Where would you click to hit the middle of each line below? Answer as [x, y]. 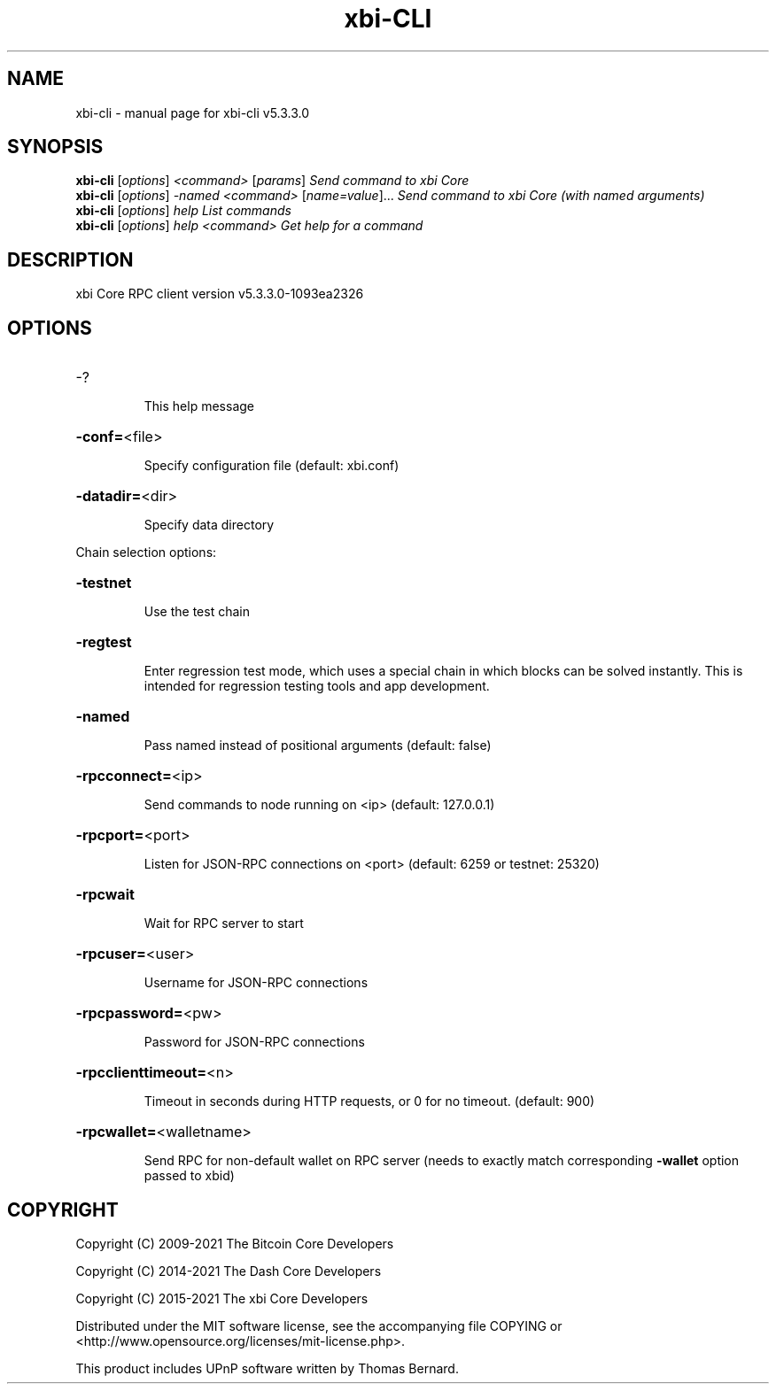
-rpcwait [105, 895]
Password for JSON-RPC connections [254, 1042]
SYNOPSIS [55, 147]
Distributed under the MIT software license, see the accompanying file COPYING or [319, 1325]
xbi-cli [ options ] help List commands [183, 211]
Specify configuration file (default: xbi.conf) [272, 466]
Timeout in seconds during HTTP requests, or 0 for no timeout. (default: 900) [369, 1101]
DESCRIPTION [70, 259]
